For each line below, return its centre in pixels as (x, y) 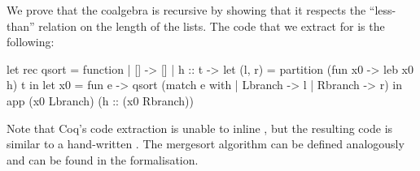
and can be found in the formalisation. (103, 159)
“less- (383, 10)
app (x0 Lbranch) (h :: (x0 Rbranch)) (100, 100)
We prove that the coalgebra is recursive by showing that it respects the (186, 10)
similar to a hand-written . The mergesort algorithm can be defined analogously (206, 144)
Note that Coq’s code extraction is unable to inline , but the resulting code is (200, 128)
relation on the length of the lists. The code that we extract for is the (212, 26)
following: (31, 42)
